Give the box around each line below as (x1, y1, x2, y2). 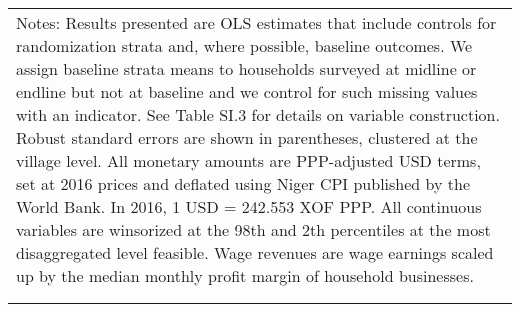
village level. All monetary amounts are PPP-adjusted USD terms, (16, 149, 481, 172)
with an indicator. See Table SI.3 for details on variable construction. (16, 103, 500, 126)
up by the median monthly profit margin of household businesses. (16, 264, 474, 287)
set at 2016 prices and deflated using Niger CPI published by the (16, 172, 471, 195)
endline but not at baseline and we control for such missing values (16, 80, 478, 103)
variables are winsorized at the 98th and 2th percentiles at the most (16, 218, 491, 241)
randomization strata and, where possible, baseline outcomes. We (16, 34, 473, 57)
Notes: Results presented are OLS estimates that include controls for (16, 11, 497, 34)
